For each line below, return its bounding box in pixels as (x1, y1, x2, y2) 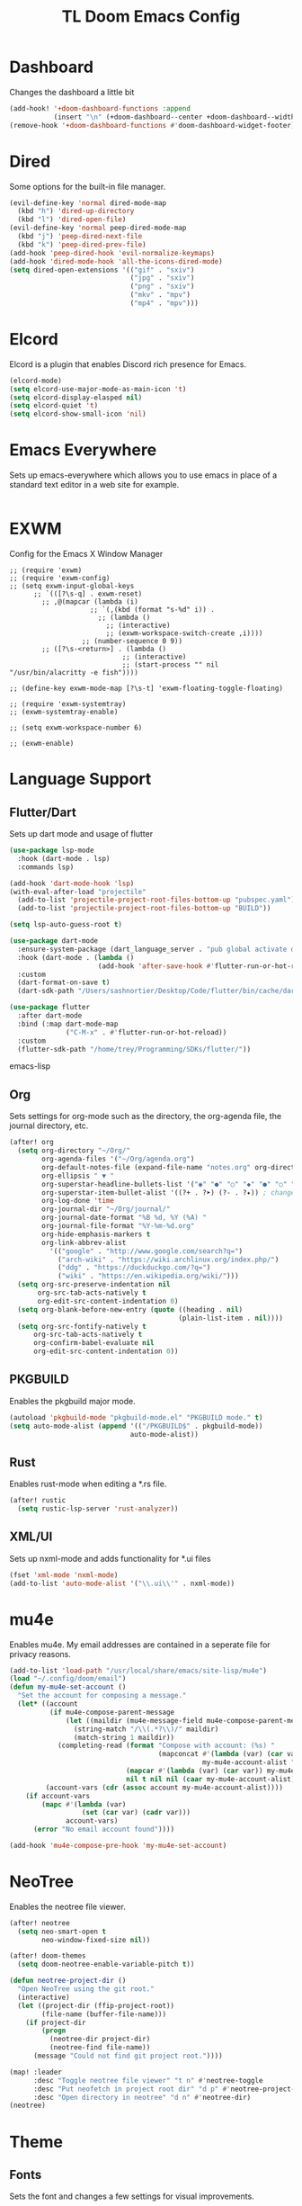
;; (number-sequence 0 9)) (81, 637, 182, 646)
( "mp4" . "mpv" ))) (129, 299, 200, 308)
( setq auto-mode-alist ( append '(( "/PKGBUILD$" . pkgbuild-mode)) (9, 1421, 263, 1430)
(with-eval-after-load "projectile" (9, 887, 147, 896)
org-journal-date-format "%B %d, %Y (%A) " (41, 1213, 207, 1223)
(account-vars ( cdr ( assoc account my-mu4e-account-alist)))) (45, 1783, 283, 1792)
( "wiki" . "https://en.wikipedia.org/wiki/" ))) (57, 1271, 240, 1281)
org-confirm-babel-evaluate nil (32, 1339, 155, 1348)
